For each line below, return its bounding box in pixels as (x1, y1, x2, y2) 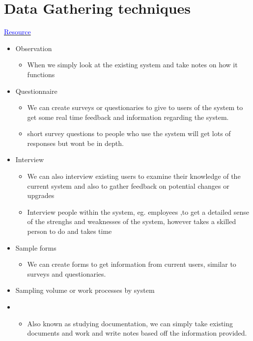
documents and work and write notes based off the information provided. (27, 328, 247, 338)
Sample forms (15, 242, 56, 253)
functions (27, 69, 55, 79)
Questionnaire (15, 85, 57, 96)
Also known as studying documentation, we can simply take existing (27, 318, 233, 328)
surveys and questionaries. (27, 268, 106, 279)
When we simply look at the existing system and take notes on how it (27, 59, 238, 70)
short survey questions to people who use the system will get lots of (27, 128, 231, 139)
